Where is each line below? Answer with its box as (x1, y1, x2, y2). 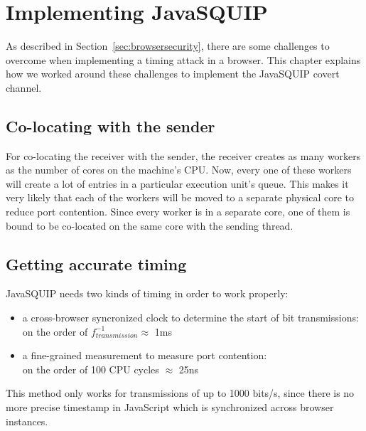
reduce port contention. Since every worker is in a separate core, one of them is (6, 204, 350, 219)
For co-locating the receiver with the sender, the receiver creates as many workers (6, 148, 361, 163)
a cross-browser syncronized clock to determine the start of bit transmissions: (22, 310, 359, 325)
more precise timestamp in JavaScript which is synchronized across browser (6, 400, 334, 415)
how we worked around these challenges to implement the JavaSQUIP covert (6, 66, 340, 81)
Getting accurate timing (6, 252, 187, 275)
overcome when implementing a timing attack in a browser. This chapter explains (6, 52, 361, 67)
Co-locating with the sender (6, 115, 215, 137)
